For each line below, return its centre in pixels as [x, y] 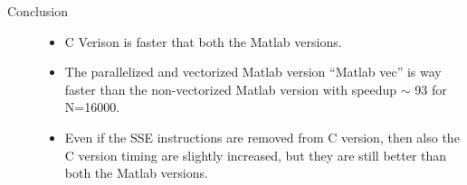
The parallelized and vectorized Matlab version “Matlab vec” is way [253, 72]
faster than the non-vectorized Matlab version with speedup [231, 89]
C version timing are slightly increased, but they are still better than [256, 155]
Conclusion [38, 11]
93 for [431, 89]
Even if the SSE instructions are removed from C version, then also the [262, 137]
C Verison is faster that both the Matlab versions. [203, 41]
